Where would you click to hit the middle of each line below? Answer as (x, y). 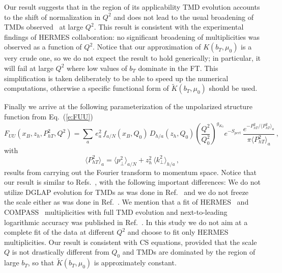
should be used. (233, 88)
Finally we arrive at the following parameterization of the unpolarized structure (128, 106)
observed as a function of (43, 47)
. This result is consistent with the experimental (169, 27)
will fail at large (29, 68)
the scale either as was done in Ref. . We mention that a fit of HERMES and (126, 202)
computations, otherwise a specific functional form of (87, 88)
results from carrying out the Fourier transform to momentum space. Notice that (130, 172)
